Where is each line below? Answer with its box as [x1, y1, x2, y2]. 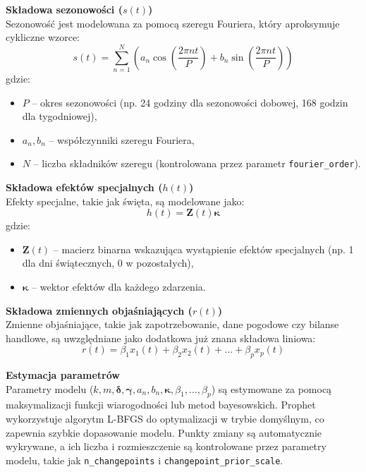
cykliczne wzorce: [6, 30, 80, 44]
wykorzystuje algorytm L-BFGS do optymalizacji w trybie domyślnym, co [6, 411, 324, 426]
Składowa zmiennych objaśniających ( [6, 303, 193, 317]
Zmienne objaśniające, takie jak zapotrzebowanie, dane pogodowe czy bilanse [6, 317, 339, 332]
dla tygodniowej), [22, 109, 97, 123]
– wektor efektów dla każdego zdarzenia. [32, 279, 206, 294]
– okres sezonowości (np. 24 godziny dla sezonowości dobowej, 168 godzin [32, 95, 348, 109]
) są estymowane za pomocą [211, 381, 332, 396]
